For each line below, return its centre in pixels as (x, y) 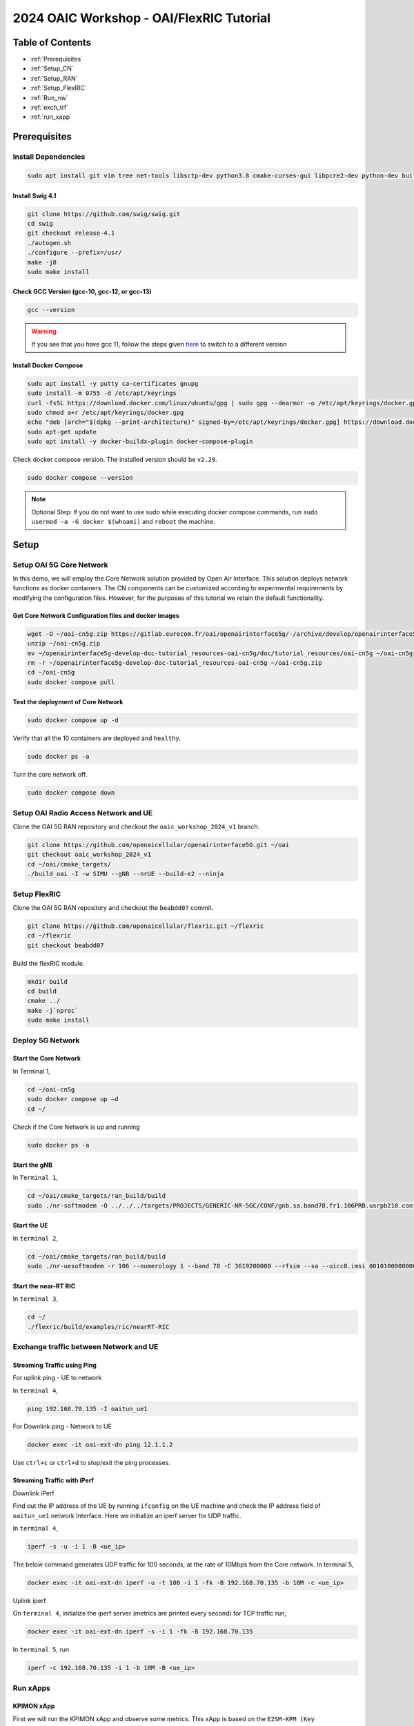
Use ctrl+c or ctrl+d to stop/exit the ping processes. (91, 1463)
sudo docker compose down (71, 793)
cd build (42, 991)
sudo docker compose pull (71, 682)
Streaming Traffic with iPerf (53, 1480)
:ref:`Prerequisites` (56, 59)
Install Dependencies (49, 157)
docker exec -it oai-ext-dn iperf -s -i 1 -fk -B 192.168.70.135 (140, 1632)
